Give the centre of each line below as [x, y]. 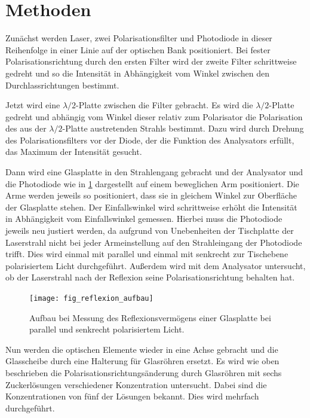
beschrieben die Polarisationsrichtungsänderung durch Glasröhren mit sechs [144, 373]
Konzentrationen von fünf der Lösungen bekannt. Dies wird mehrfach [132, 396]
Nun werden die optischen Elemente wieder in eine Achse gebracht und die [142, 349]
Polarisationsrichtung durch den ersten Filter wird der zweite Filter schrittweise [151, 61]
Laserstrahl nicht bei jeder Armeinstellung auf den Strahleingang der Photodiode [154, 242]
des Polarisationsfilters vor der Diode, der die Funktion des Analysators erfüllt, [150, 140]
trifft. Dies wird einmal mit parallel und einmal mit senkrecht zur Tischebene [147, 254]
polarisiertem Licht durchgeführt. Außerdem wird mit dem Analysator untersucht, [156, 265]
